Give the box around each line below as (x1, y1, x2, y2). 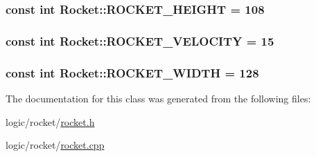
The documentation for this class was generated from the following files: (6, 91, 311, 105)
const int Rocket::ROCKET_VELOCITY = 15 (6, 32, 274, 49)
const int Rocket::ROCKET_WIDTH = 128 (6, 64, 259, 81)
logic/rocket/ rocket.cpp (6, 138, 105, 152)
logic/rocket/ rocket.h (6, 114, 95, 129)
